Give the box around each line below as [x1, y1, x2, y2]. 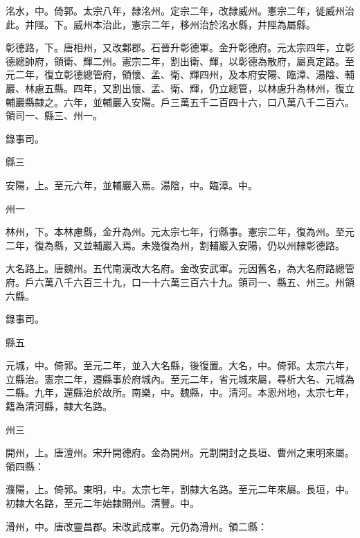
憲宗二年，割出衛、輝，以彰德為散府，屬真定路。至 [121, 53, 354, 68]
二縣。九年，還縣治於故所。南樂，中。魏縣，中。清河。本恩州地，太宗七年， [6, 385, 354, 400]
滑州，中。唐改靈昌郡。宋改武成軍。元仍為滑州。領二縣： [6, 519, 267, 533]
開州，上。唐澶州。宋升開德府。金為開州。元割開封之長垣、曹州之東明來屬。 [6, 445, 354, 460]
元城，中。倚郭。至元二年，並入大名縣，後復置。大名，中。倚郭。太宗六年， [6, 358, 354, 373]
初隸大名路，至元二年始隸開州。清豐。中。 [6, 496, 199, 510]
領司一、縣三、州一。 [6, 108, 102, 123]
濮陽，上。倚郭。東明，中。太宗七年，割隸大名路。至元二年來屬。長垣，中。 [6, 482, 354, 496]
